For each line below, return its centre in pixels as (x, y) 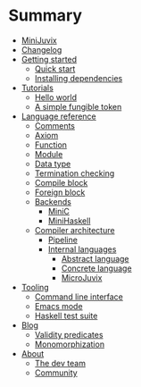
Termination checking (75, 173)
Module (49, 154)
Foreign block (60, 192)
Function (51, 145)
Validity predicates (69, 334)
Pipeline (62, 240)
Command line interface (79, 297)
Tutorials (37, 88)
